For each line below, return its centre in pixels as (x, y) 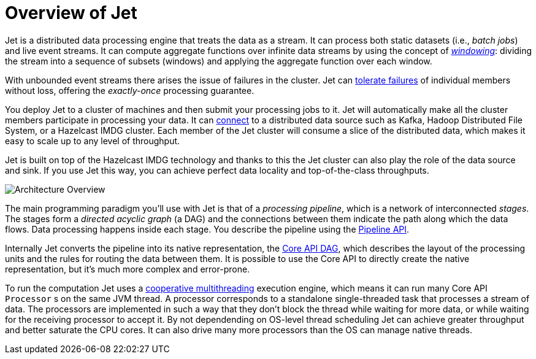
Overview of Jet (71, 13)
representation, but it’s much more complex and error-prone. (128, 269)
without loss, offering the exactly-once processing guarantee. (130, 90)
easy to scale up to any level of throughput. (93, 141)
